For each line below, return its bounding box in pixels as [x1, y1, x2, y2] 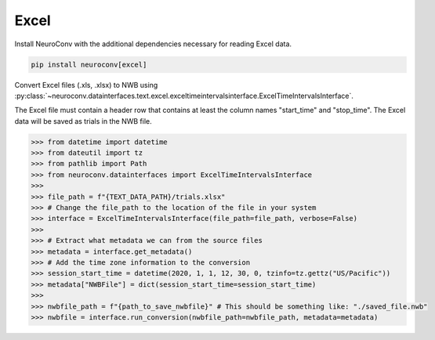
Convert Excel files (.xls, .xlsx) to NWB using [14, 80, 158, 89]
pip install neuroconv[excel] [31, 60, 147, 69]
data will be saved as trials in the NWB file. [14, 116, 152, 125]
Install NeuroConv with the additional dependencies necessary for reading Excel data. [14, 39, 292, 49]
